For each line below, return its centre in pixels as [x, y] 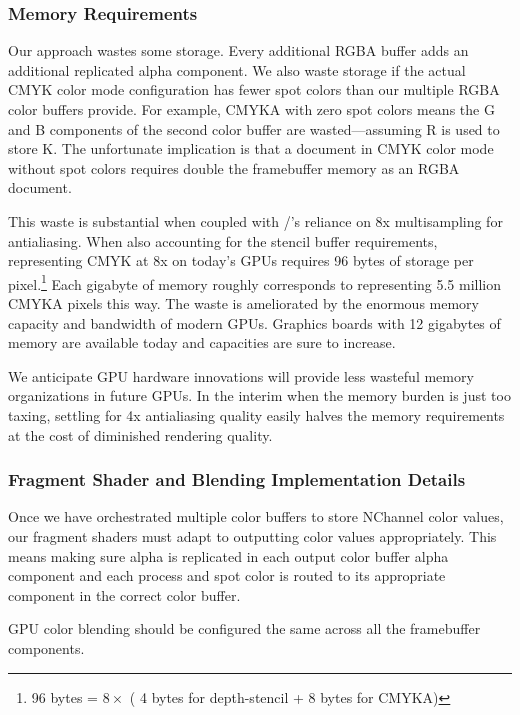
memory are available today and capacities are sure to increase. [202, 342]
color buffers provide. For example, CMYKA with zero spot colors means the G [251, 109]
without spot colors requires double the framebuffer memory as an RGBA [234, 167]
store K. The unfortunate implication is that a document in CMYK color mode [251, 148]
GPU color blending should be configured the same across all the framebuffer [244, 628]
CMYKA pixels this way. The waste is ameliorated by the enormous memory [244, 303]
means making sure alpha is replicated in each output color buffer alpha [228, 555]
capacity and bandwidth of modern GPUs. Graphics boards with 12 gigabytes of [254, 322]
